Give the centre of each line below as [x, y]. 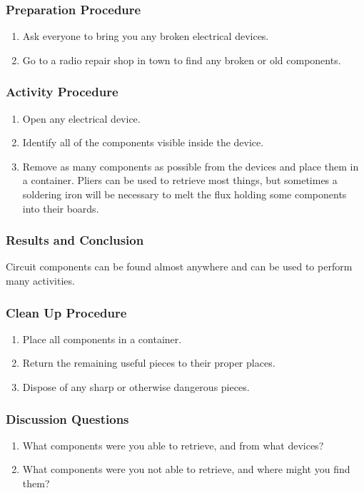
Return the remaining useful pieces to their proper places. [149, 363]
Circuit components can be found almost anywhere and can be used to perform [179, 266]
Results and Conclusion [75, 240]
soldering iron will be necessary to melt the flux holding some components [184, 194]
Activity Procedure [62, 92]
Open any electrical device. [81, 118]
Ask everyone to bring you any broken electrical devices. [146, 36]
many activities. [40, 280]
